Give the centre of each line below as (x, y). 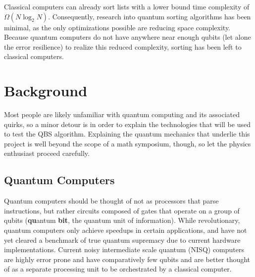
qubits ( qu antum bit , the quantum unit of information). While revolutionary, (122, 220)
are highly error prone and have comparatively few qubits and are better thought (127, 259)
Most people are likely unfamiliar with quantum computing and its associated (122, 114)
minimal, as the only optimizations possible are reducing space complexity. (117, 27)
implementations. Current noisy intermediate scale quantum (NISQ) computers (124, 249)
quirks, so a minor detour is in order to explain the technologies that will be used (127, 124)
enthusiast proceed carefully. (47, 153)
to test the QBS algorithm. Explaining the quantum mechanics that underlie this (127, 134)
